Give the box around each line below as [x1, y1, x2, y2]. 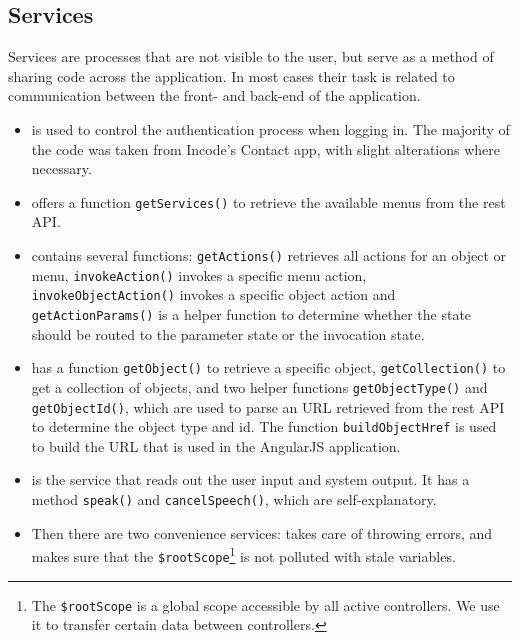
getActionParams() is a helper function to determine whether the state [31, 303, 472, 324]
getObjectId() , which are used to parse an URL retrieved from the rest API [31, 396, 505, 417]
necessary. [31, 158, 92, 179]
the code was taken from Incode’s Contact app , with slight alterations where [31, 138, 501, 159]
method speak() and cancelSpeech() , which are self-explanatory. [31, 489, 437, 510]
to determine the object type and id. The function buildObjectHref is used [31, 416, 497, 437]
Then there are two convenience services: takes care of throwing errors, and [31, 522, 493, 543]
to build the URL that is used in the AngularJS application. [31, 435, 401, 456]
